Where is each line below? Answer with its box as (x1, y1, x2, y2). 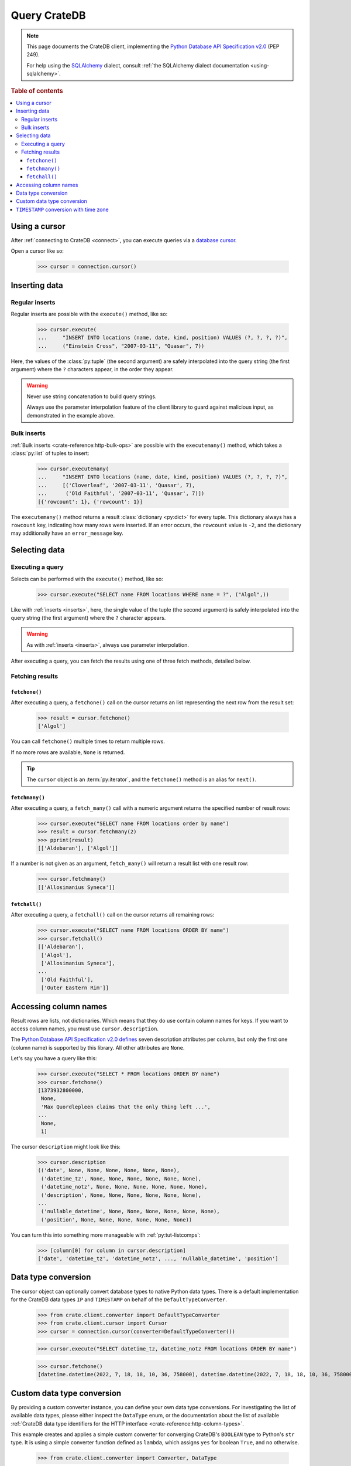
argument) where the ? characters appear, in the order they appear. (11, 366, 174, 373)
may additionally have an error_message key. (11, 530, 124, 537)
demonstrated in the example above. (26, 412, 115, 419)
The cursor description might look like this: (11, 1143, 121, 1150)
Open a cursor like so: (11, 247, 64, 254)
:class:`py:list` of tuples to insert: (11, 450, 90, 457)
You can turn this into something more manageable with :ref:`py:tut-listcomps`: (11, 1231, 201, 1238)
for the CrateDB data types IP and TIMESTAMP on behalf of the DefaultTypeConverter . (11, 1296, 228, 1303)
